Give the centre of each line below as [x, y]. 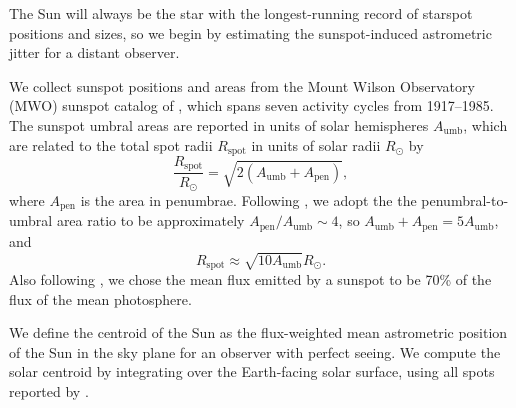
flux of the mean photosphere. [100, 298]
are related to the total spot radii [111, 144]
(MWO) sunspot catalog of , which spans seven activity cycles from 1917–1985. [251, 105]
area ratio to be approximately [150, 220]
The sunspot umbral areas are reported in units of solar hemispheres [219, 124]
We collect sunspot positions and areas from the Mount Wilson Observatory [242, 85]
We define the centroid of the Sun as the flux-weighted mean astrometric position [258, 332]
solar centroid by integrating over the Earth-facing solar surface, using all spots [252, 371]
